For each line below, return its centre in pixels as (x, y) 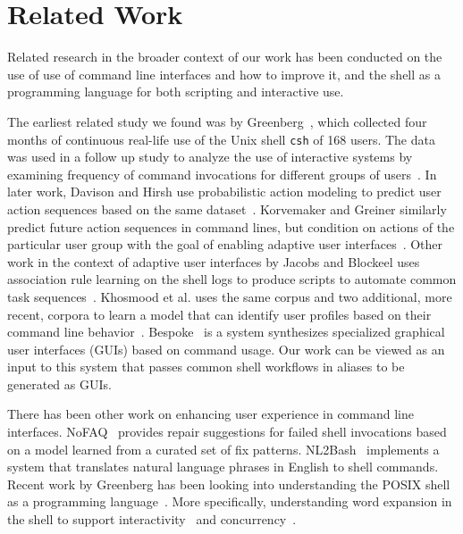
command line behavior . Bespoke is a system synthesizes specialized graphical (226, 332)
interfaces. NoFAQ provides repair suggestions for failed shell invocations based (227, 432)
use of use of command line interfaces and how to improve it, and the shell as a (224, 74)
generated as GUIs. (59, 384)
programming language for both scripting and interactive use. (176, 92)
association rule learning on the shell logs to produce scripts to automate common (232, 279)
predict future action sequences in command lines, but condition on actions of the (231, 226)
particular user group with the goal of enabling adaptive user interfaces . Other (225, 244)
